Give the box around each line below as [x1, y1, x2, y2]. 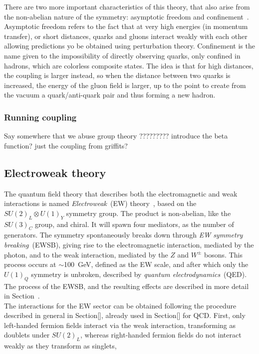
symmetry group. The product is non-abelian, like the [66, 207, 231, 218]
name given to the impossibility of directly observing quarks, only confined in [4, 50, 241, 60]
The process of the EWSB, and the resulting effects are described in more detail [4, 280, 249, 291]
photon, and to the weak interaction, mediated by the [4, 249, 168, 259]
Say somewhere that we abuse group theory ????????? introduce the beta [4, 130, 228, 141]
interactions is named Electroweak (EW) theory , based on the [4, 198, 197, 208]
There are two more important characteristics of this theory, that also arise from [4, 1, 250, 11]
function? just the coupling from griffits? [4, 140, 128, 150]
